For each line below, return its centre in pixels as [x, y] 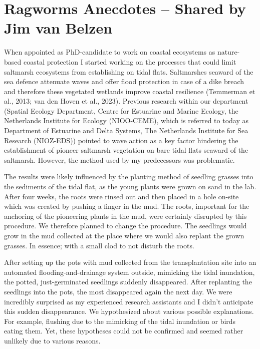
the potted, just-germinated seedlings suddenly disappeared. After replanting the [128, 282]
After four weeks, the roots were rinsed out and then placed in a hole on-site [121, 196]
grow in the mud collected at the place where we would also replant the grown [124, 235]
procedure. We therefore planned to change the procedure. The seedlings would [125, 226]
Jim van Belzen [58, 28]
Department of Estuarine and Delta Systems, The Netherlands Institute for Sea [126, 130]
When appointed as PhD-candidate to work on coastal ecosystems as [110, 52]
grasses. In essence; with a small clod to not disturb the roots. [99, 245]
